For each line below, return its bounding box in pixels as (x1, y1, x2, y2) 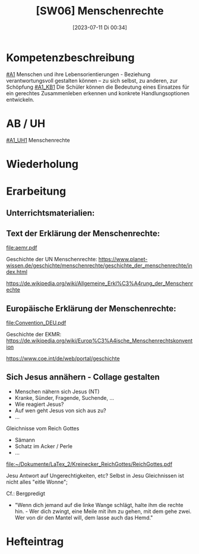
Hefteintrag (6, 535, 64, 549)
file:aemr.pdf (6, 244, 37, 251)
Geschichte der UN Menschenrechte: (6, 256, 97, 263)
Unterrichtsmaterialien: (6, 208, 95, 218)
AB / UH (6, 117, 46, 130)
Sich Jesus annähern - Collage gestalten (6, 372, 160, 382)
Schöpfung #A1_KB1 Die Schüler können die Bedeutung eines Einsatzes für (6, 83, 189, 90)
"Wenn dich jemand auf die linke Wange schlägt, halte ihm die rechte (14, 501, 184, 508)
